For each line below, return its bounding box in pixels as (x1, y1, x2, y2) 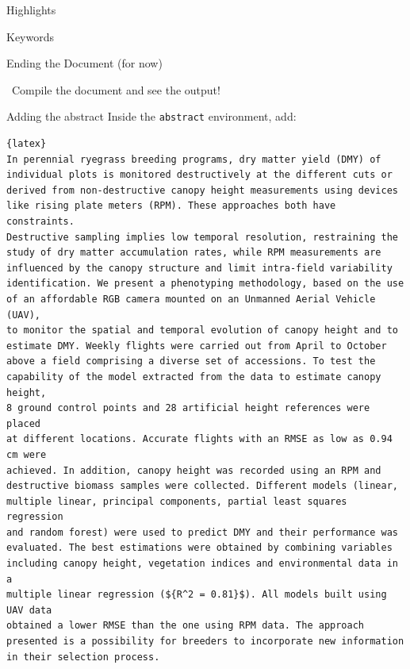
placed (6, 417, 40, 429)
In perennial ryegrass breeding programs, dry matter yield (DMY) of (6, 153, 381, 165)
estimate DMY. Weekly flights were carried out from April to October (6, 340, 387, 352)
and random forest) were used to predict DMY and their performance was (6, 526, 398, 538)
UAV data (6, 604, 52, 616)
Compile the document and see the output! (11, 81, 220, 98)
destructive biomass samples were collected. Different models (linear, (6, 480, 398, 492)
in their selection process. (6, 651, 160, 663)
